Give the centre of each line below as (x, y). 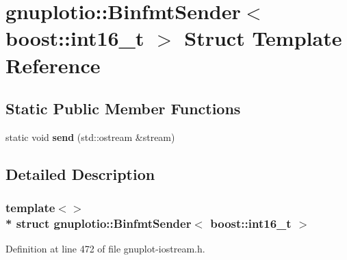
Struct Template (263, 38)
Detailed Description (80, 173)
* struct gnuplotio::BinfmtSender (99, 223)
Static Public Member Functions (123, 108)
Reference (53, 65)
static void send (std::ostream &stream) (90, 136)
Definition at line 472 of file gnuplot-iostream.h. (105, 249)
